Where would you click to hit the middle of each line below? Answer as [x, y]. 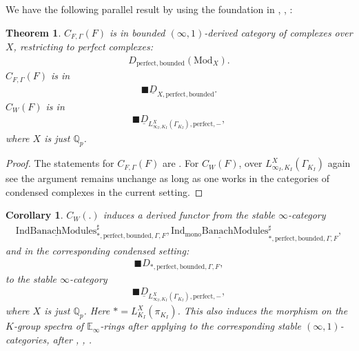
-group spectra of [49, 326]
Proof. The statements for [60, 163]
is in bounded [137, 32]
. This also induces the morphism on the [263, 311]
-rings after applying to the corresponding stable [201, 326]
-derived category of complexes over [278, 32]
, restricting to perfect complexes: [83, 47]
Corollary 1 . [34, 215]
